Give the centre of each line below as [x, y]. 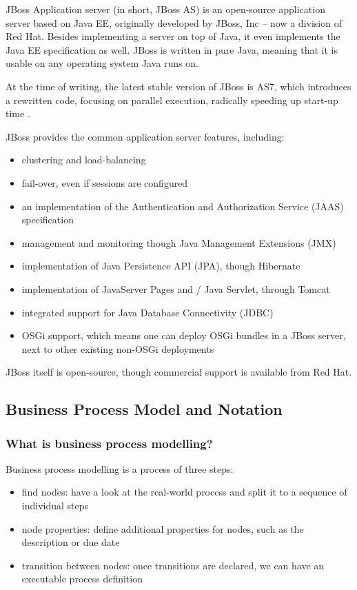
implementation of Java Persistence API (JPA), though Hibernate [161, 266]
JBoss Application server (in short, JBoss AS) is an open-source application [165, 9]
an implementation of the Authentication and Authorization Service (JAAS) [183, 206]
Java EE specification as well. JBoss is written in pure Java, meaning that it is [172, 49]
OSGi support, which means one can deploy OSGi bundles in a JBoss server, [184, 335]
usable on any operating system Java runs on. [102, 63]
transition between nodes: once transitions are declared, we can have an [173, 565]
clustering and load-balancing [84, 160]
